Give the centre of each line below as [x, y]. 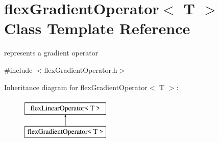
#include [18, 69]
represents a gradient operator [51, 53]
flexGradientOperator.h [81, 69]
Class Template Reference [97, 28]
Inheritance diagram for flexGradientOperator [76, 87]
